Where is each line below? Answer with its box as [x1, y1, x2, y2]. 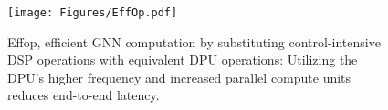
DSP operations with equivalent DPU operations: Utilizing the [7, 50, 358, 69]
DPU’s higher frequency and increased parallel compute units [7, 67, 351, 86]
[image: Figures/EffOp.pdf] [7, 6, 178, 19]
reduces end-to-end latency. [7, 85, 160, 105]
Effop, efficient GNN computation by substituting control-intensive [7, 32, 381, 51]
